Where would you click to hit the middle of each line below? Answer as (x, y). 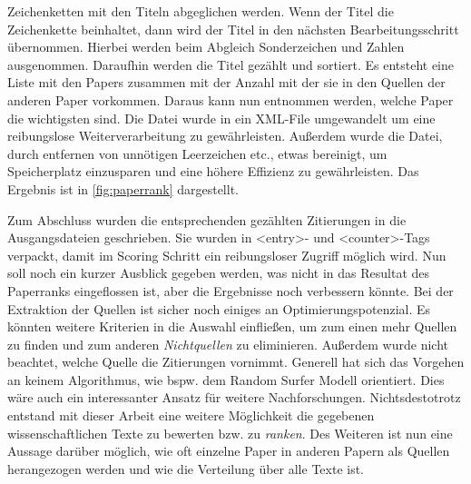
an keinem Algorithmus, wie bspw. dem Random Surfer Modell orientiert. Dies (226, 379)
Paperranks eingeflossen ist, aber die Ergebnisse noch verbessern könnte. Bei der (231, 290)
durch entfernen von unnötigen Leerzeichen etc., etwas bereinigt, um (197, 153)
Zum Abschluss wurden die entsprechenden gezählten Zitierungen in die (207, 219)
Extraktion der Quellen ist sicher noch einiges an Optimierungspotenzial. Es (219, 308)
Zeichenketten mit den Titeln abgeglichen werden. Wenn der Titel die (201, 11)
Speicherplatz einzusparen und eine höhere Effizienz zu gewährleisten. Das (213, 171)
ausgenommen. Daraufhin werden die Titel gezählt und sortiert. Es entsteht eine (231, 64)
